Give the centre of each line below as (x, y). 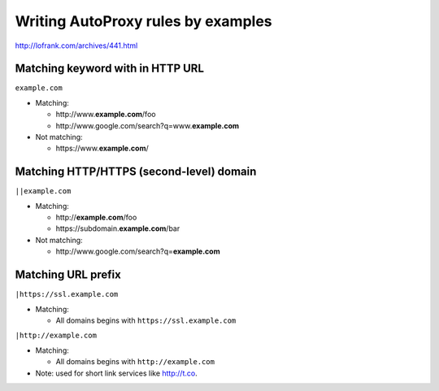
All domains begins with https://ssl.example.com (146, 320)
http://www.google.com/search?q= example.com (138, 251)
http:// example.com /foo (96, 217)
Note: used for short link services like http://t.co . (117, 373)
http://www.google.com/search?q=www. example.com (148, 125)
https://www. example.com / (102, 148)
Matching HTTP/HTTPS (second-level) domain (136, 172)
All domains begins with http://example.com (135, 362)
